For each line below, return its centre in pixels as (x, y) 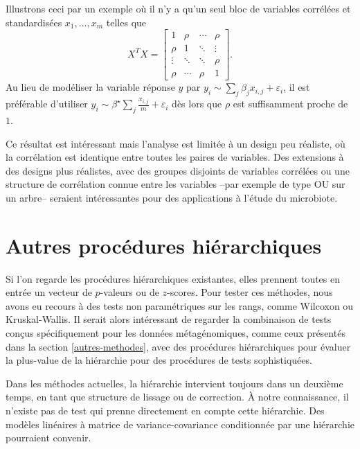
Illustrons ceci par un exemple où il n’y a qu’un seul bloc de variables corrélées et (178, 8)
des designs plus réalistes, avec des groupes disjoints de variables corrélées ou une (178, 170)
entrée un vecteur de (49, 292)
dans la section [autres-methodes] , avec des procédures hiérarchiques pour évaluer (178, 346)
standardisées (34, 22)
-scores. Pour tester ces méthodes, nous (250, 292)
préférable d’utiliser (47, 104)
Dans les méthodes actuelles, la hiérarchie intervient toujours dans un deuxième (174, 383)
